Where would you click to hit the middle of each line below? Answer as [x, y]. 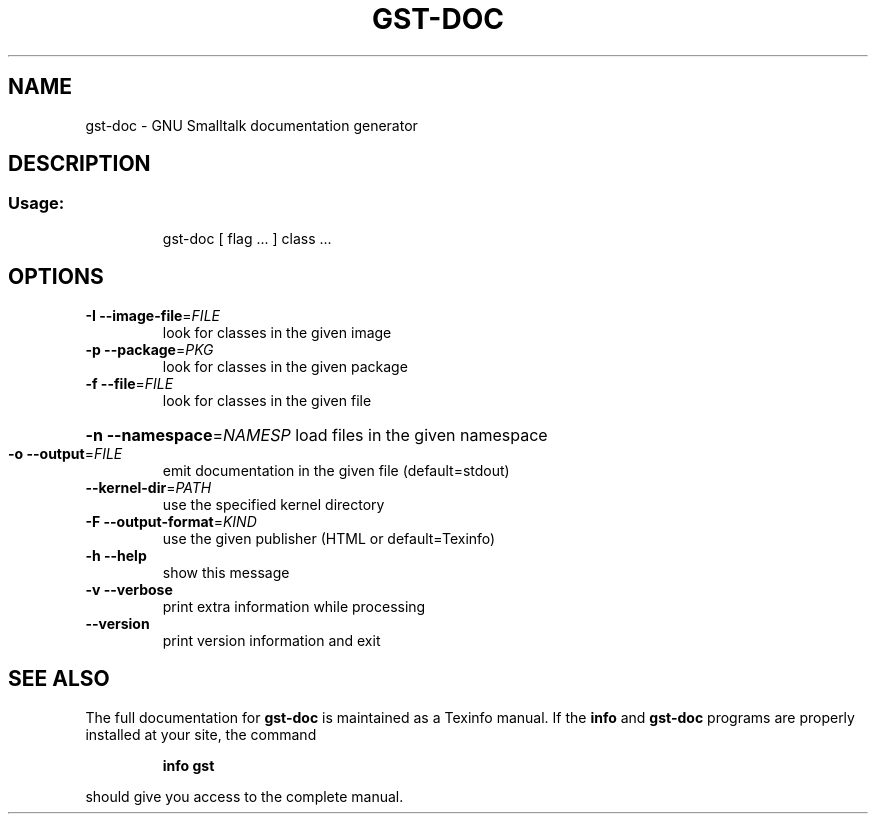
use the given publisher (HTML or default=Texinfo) [329, 538]
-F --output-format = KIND [171, 521]
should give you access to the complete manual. [244, 796]
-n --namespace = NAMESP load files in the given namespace [316, 434]
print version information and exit [271, 640]
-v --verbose [129, 589]
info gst [188, 765]
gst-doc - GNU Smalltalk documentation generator [251, 125]
